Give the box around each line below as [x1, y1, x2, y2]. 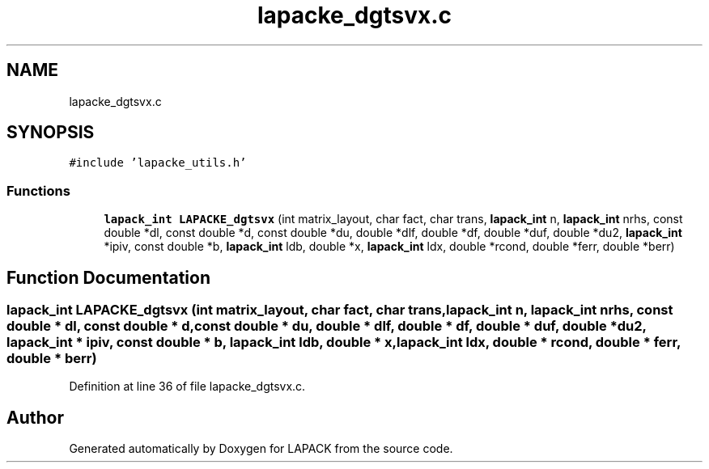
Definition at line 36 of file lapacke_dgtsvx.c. [69, 379, 306, 394]
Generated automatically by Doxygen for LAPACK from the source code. [69, 442, 453, 456]
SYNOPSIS [6, 122, 95, 143]
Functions [6, 182, 70, 199]
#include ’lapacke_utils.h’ [69, 156, 247, 170]
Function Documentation [6, 267, 210, 288]
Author [6, 407, 64, 428]
